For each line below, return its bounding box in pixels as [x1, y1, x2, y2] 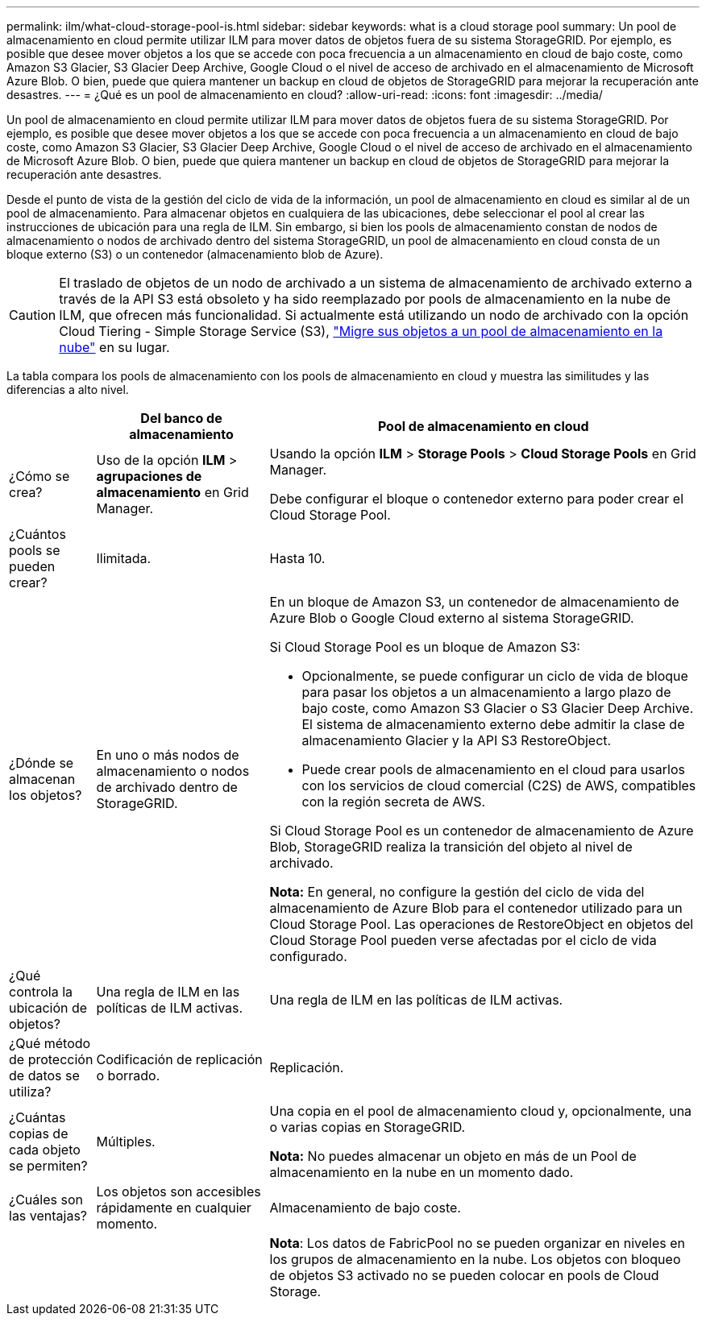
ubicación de [9, 1000, 88, 1016]
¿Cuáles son [9, 1191, 83, 1208]
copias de [9, 1125, 69, 1142]
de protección [9, 1051, 93, 1067]
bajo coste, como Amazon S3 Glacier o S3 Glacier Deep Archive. [301, 700, 694, 716]
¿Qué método [9, 1035, 91, 1051]
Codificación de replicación [96, 1051, 263, 1067]
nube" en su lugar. [59, 339, 170, 355]
